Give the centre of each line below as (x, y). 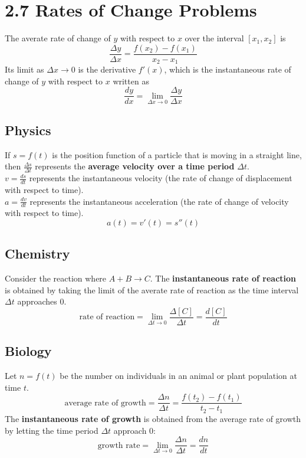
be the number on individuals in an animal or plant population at (178, 376)
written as (131, 81)
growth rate (119, 445)
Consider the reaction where (56, 278)
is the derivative (107, 69)
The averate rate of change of (58, 38)
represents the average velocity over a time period (135, 166)
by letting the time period (52, 430)
